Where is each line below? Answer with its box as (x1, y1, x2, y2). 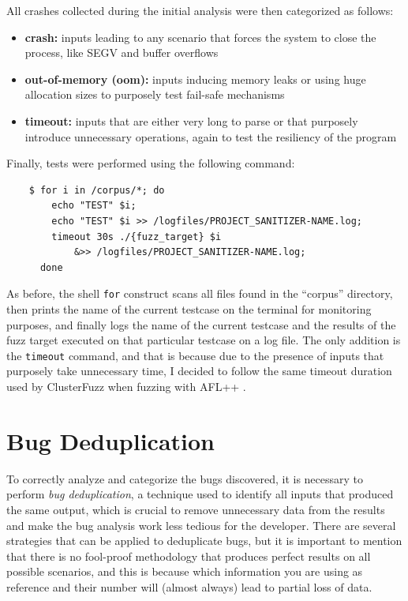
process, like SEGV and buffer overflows (24, 44, 219, 61)
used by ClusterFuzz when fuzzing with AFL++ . (6, 378, 246, 394)
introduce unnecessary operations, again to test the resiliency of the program (24, 128, 397, 145)
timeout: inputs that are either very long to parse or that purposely (24, 112, 358, 129)
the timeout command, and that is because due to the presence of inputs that (6, 347, 384, 363)
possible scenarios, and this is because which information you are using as (6, 563, 363, 580)
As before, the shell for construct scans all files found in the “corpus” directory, (6, 285, 393, 302)
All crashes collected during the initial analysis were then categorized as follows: (6, 2, 394, 18)
